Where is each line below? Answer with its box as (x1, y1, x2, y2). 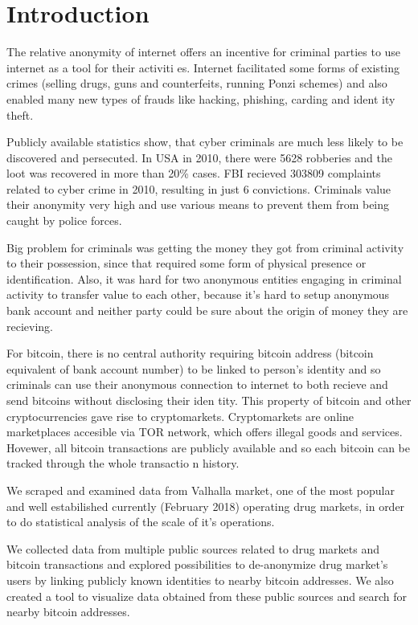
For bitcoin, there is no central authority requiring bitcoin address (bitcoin (6, 345, 374, 362)
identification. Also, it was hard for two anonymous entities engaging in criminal (6, 270, 402, 287)
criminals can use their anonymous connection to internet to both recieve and (6, 376, 388, 393)
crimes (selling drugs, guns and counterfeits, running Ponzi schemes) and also (6, 75, 387, 92)
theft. (6, 106, 34, 123)
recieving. (6, 317, 53, 334)
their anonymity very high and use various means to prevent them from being (6, 196, 390, 213)
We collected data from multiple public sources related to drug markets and (6, 540, 379, 557)
